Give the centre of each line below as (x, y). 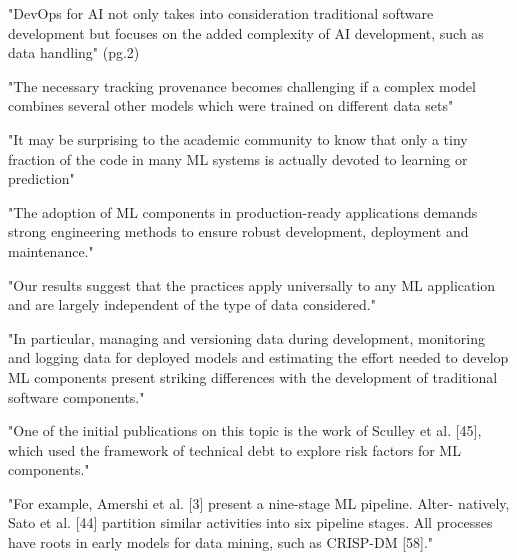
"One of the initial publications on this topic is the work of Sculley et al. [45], (245, 430)
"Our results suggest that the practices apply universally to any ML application (252, 284)
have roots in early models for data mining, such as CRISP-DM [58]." (221, 542)
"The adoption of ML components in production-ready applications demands (243, 211)
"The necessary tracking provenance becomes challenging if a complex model (242, 85)
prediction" (41, 178)
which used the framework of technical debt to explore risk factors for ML (234, 449)
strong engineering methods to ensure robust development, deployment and (238, 231)
